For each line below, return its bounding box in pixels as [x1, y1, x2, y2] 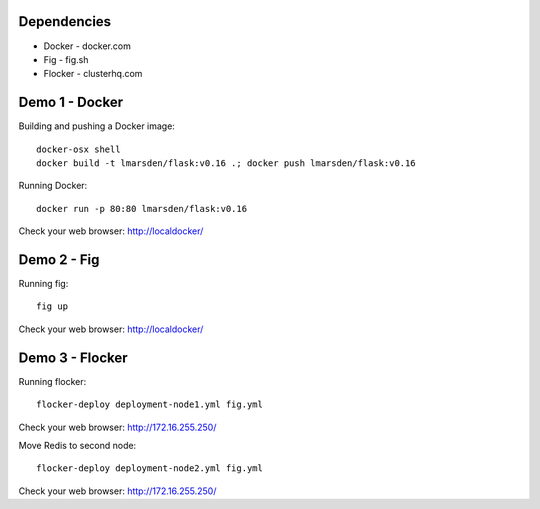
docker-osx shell [36, 143, 121, 155]
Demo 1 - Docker [18, 94, 124, 111]
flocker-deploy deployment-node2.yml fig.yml [36, 463, 264, 474]
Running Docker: [18, 180, 88, 192]
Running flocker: [18, 375, 87, 387]
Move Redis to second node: [18, 439, 137, 451]
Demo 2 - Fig [18, 251, 100, 268]
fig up [36, 301, 69, 312]
